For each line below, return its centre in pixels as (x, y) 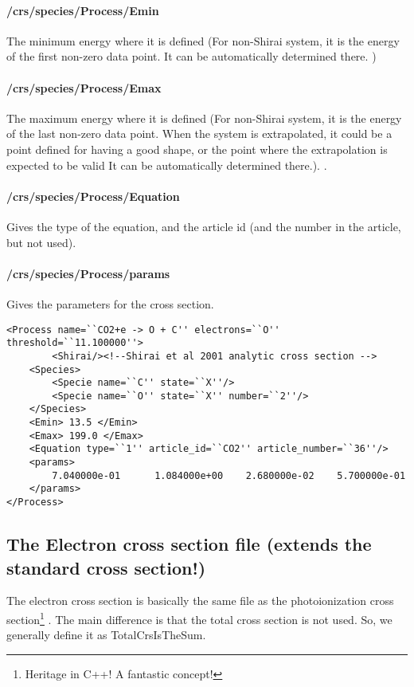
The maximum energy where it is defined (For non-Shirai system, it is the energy (204, 118)
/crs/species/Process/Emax (84, 87)
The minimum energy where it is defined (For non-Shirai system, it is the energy (203, 40)
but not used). (41, 242)
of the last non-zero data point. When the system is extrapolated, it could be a (199, 133)
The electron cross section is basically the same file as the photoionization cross (200, 601)
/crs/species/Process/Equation (93, 196)
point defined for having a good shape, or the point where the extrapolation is (197, 149)
